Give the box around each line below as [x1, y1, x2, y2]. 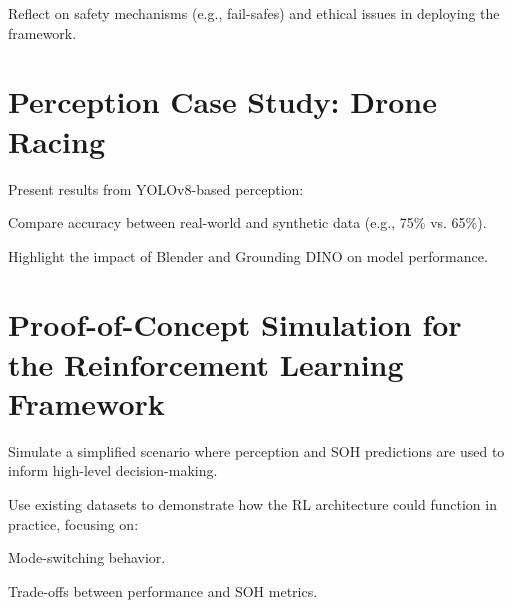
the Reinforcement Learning [8, 343, 404, 384]
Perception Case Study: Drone [8, 81, 437, 122]
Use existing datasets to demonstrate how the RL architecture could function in [8, 493, 497, 514]
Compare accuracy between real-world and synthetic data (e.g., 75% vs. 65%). [8, 212, 487, 233]
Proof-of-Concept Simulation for [8, 304, 462, 345]
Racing [8, 120, 106, 161]
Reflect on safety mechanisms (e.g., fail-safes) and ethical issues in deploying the [8, 3, 500, 23]
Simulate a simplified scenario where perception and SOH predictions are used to [8, 440, 505, 461]
